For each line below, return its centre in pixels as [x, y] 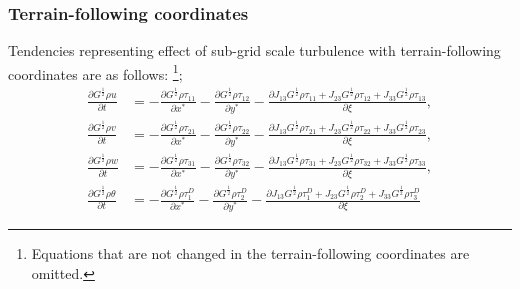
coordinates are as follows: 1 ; [95, 72]
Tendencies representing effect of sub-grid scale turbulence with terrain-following [254, 50]
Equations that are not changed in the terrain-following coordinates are [250, 253]
